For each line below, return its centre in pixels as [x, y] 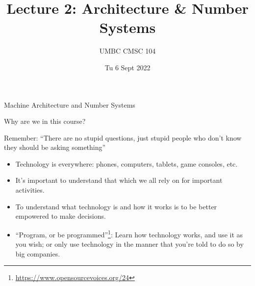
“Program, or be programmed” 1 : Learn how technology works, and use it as [129, 233]
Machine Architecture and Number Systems [70, 104]
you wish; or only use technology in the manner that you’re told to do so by [129, 244]
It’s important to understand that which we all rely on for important [119, 180]
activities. [30, 190]
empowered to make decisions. [61, 216]
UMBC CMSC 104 [127, 51]
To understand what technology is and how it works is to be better [116, 206]
